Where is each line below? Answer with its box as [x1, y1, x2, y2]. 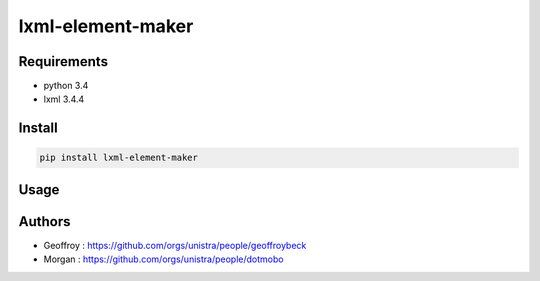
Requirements [18, 53, 109, 70]
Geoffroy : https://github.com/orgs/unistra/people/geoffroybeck [43, 239, 307, 251]
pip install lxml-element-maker [39, 152, 199, 164]
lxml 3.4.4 [43, 93, 85, 105]
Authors [18, 213, 71, 230]
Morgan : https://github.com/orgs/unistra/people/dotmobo [43, 253, 284, 265]
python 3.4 [43, 80, 89, 92]
